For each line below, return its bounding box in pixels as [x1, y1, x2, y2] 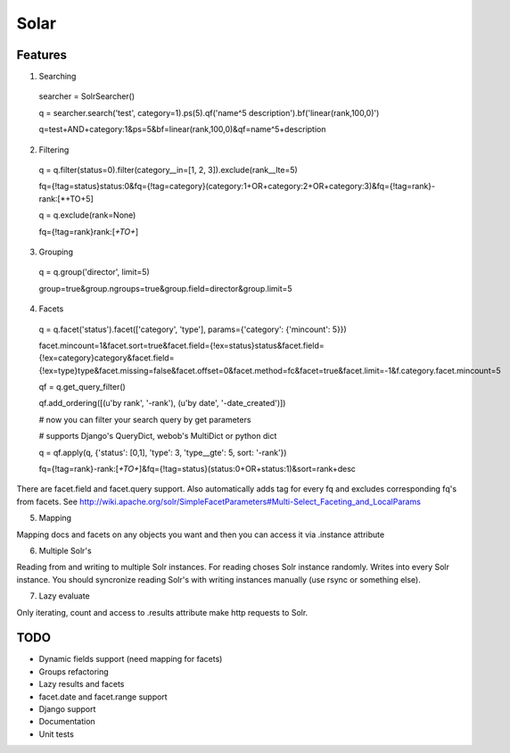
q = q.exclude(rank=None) [38, 210, 136, 220]
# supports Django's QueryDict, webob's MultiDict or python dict [38, 431, 277, 442]
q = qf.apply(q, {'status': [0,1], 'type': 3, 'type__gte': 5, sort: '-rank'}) [38, 447, 287, 458]
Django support [38, 704, 96, 715]
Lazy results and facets [38, 679, 125, 690]
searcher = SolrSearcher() [38, 91, 136, 102]
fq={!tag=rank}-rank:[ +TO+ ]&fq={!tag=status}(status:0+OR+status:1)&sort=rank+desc [38, 464, 357, 475]
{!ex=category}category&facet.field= [38, 352, 175, 363]
